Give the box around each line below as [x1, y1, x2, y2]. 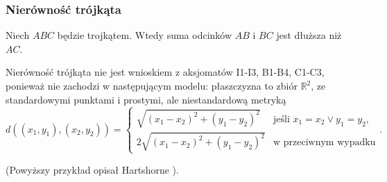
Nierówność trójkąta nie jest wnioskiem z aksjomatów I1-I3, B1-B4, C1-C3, [6, 65, 325, 79]
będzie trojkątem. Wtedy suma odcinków [57, 28, 232, 42]
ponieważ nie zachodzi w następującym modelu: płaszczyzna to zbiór [6, 78, 298, 92]
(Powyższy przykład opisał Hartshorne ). [6, 162, 179, 176]
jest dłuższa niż [276, 28, 342, 42]
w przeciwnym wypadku [273, 138, 376, 148]
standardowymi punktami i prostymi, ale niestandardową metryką [6, 92, 286, 106]
